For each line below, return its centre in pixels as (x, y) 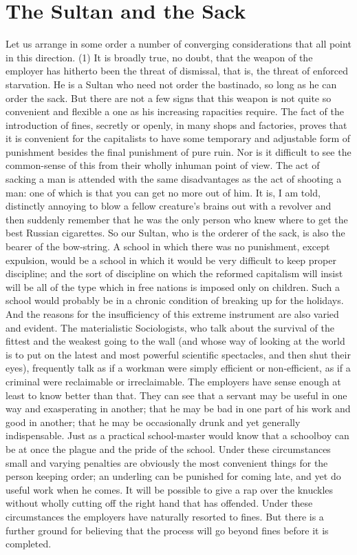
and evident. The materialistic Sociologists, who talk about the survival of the (170, 327)
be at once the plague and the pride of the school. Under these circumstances (168, 448)
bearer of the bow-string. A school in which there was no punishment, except (168, 246)
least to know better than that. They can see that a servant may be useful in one (176, 395)
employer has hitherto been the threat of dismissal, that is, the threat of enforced (177, 71)
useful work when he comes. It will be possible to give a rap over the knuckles (170, 489)
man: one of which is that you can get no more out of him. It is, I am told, (163, 192)
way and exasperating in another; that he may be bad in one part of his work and (178, 408)
